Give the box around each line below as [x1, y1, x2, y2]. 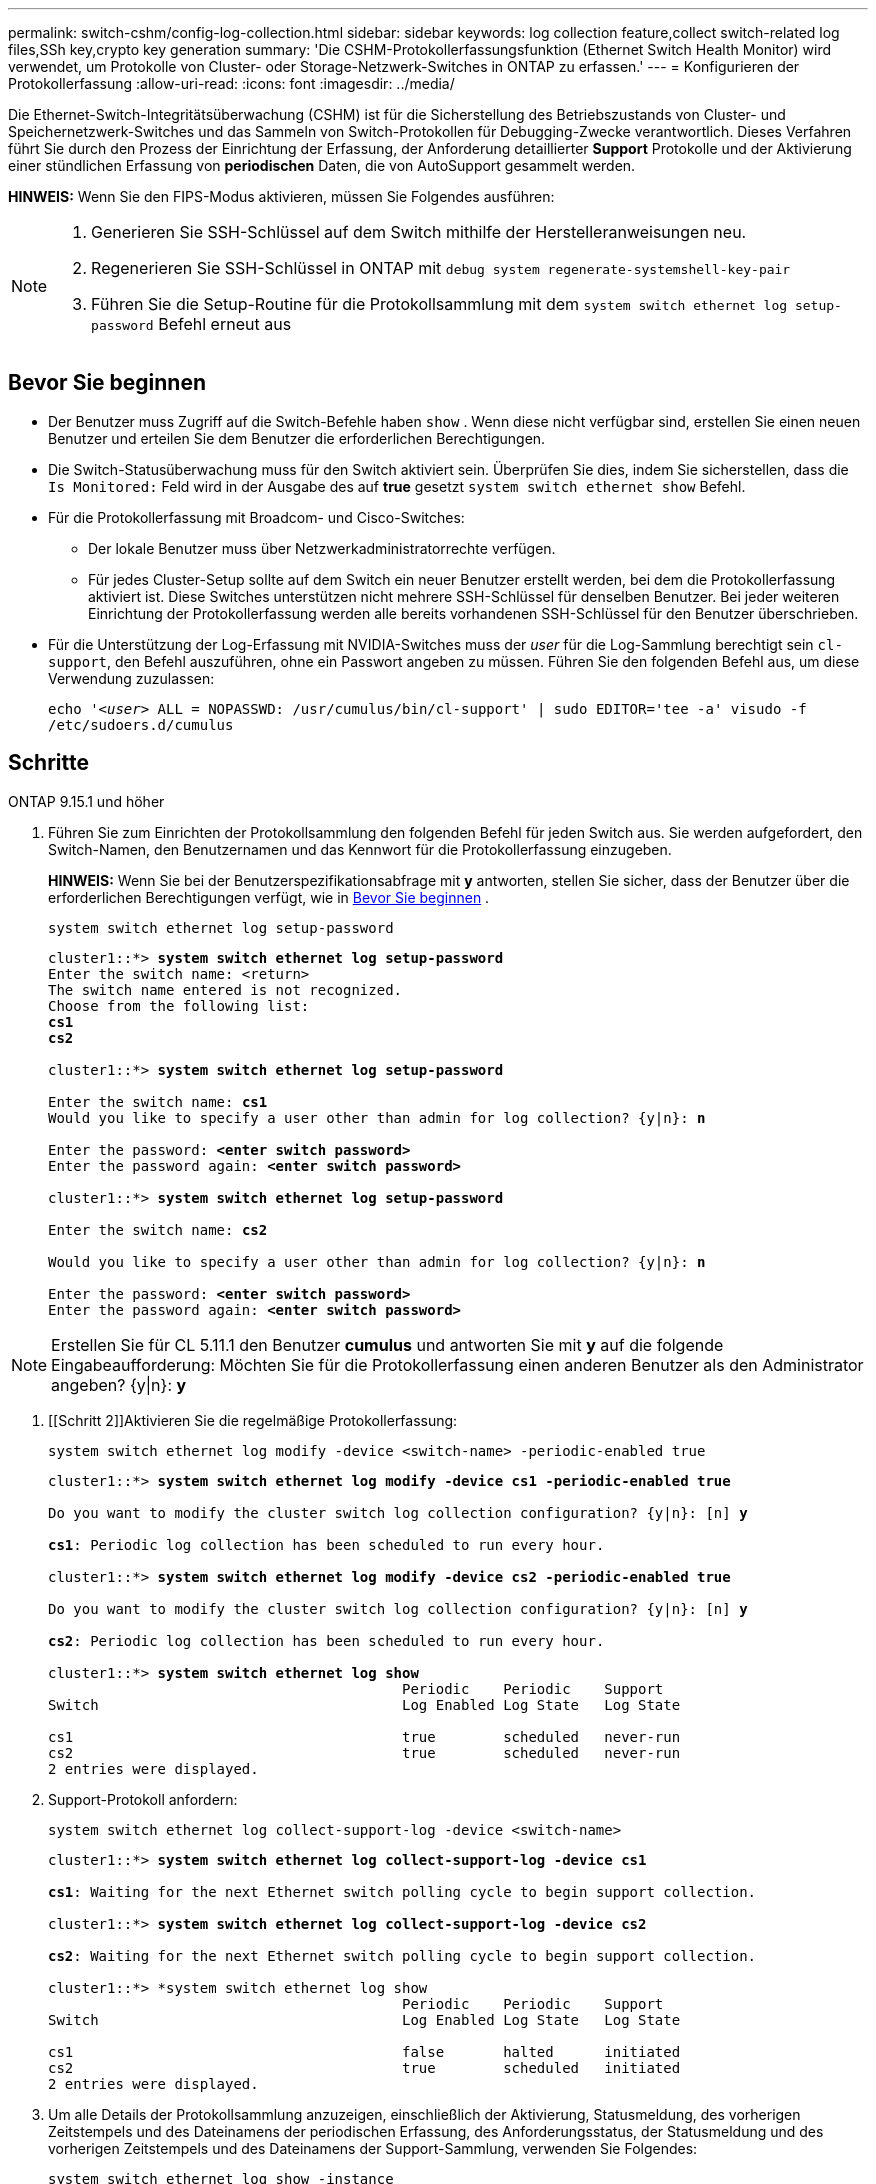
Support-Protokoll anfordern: [48, 1790, 238, 1808]
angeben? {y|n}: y [51, 1374, 187, 1395]
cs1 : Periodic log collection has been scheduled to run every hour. [48, 1536, 605, 1553]
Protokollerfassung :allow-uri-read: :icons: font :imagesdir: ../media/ [8, 75, 455, 92]
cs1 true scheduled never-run [48, 1728, 681, 1745]
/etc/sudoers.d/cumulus [48, 716, 234, 733]
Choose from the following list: [48, 997, 310, 1014]
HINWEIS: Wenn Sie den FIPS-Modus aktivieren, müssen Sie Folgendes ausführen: [8, 188, 555, 205]
